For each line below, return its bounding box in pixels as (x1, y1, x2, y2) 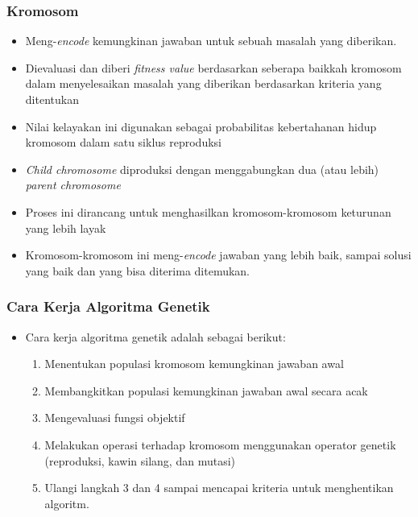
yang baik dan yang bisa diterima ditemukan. (25, 262, 250, 279)
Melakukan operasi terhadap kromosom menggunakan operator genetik (44, 436, 396, 453)
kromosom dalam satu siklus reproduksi (25, 134, 221, 151)
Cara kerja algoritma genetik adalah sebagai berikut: (25, 328, 286, 345)
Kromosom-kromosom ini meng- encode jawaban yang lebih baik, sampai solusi (25, 246, 412, 263)
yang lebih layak (25, 219, 106, 236)
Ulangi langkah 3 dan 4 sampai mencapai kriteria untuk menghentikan (44, 479, 394, 496)
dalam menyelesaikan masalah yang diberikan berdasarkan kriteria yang (25, 75, 382, 92)
